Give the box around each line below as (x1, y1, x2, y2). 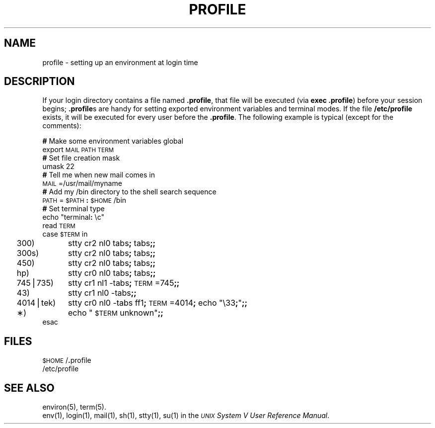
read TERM (42, 221, 75, 230)
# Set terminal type (42, 204, 105, 213)
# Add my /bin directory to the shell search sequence (42, 187, 217, 196)
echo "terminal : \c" (42, 213, 104, 222)
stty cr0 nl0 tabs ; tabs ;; (68, 268, 156, 278)
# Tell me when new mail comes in (42, 171, 155, 179)
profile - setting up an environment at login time (42, 58, 198, 67)
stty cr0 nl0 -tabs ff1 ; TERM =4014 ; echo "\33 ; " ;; (68, 298, 247, 308)
